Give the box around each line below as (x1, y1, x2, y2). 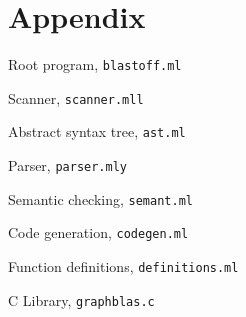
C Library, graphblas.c (8, 289, 155, 310)
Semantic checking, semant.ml (8, 188, 193, 209)
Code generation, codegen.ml (8, 222, 189, 243)
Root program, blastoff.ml (8, 54, 182, 75)
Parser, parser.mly (8, 155, 127, 176)
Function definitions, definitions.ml (8, 256, 239, 277)
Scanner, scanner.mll (8, 87, 144, 108)
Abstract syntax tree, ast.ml (8, 121, 186, 142)
